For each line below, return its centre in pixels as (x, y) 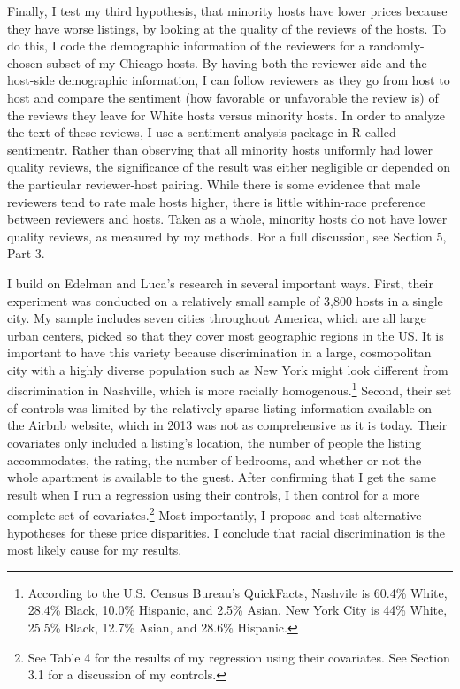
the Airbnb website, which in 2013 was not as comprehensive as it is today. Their (227, 425)
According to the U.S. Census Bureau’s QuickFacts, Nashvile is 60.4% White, (238, 592)
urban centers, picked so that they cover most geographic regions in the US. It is (226, 335)
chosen (25, 62)
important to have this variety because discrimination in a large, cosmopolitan (219, 352)
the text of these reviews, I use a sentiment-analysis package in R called (202, 132)
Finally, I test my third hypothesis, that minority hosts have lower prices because (227, 11)
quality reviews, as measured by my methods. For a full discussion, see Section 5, (227, 236)
